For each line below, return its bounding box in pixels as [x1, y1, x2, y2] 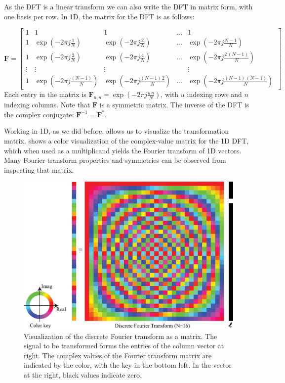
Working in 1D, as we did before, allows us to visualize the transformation [4, 126, 229, 136]
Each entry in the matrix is [4, 89, 86, 99]
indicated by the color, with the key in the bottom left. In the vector [24, 360, 232, 370]
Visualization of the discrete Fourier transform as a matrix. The [24, 331, 217, 341]
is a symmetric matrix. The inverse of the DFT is [99, 99, 249, 110]
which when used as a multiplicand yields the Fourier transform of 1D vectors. [4, 145, 242, 155]
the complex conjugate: [4, 109, 74, 119]
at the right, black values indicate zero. [24, 369, 142, 380]
